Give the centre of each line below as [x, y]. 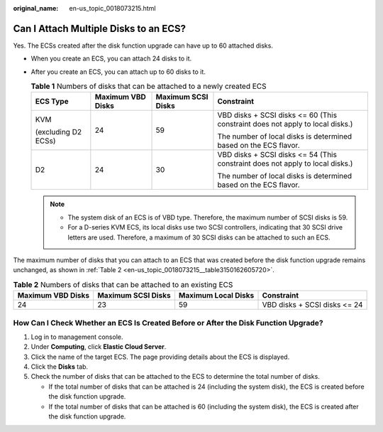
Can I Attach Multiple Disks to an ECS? [99, 28]
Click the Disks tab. [60, 367]
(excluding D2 [58, 132]
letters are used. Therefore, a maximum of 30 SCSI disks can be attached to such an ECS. [199, 237]
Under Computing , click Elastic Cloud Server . [99, 347]
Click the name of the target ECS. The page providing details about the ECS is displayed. [160, 357]
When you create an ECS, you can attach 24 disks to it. [111, 59]
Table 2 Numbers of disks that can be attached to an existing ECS [123, 284]
